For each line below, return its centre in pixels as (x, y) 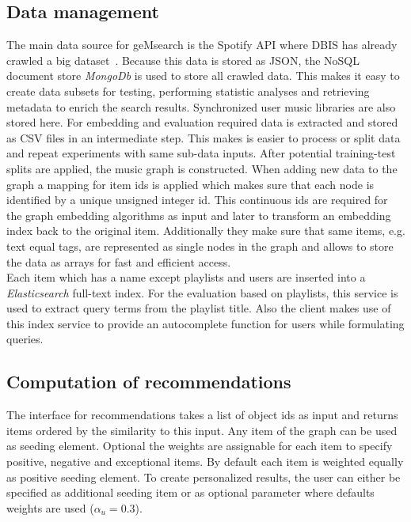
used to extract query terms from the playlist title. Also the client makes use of (199, 308)
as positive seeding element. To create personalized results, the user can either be (204, 477)
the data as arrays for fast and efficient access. (119, 261)
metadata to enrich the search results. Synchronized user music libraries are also (201, 106)
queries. (25, 339)
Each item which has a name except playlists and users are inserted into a (186, 277)
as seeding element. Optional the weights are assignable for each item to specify (200, 446)
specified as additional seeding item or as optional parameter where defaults (190, 492)
